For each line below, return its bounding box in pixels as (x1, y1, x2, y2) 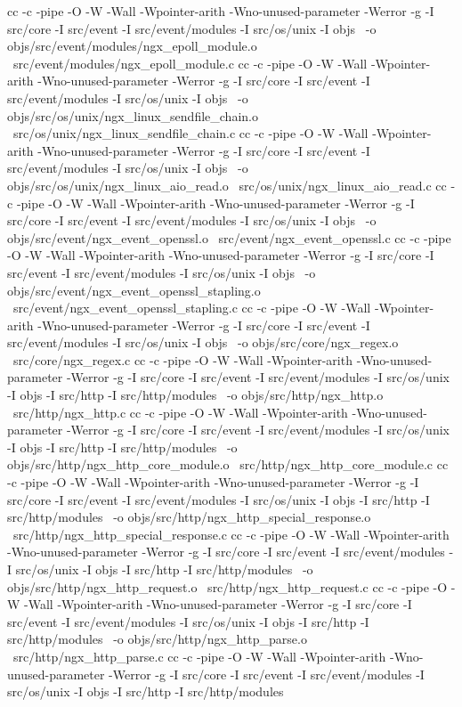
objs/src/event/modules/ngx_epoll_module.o (7, 37, 257, 55)
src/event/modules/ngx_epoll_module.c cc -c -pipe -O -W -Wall (12, 53, 368, 72)
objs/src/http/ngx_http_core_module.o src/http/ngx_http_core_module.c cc (7, 455, 449, 474)
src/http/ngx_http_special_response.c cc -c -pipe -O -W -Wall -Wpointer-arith (12, 524, 450, 543)
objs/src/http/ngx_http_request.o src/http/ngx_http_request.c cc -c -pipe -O (7, 577, 448, 596)
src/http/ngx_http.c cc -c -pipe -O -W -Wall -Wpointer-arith (12, 402, 348, 421)
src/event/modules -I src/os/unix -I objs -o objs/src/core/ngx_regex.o (7, 333, 399, 352)
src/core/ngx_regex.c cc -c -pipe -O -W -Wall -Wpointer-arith (12, 350, 353, 369)
